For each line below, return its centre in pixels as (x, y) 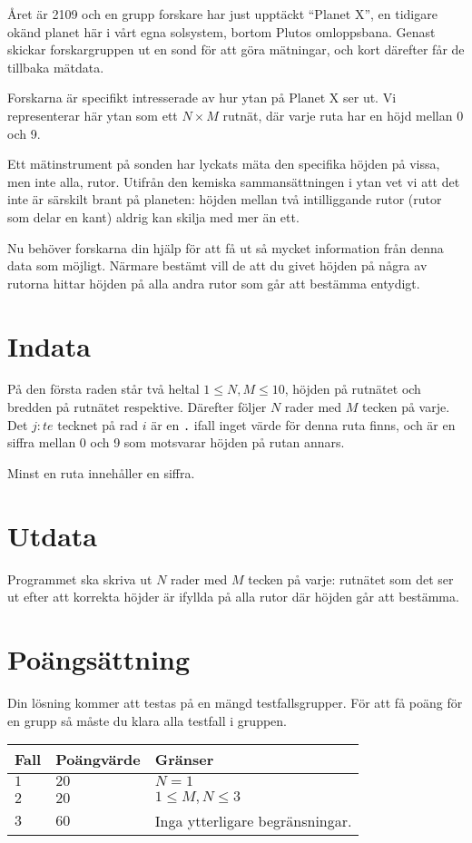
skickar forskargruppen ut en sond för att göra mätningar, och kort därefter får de (236, 49)
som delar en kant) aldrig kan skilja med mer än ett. (153, 216)
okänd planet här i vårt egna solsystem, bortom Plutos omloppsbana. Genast (221, 31)
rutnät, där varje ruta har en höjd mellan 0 (343, 115)
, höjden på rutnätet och (353, 389)
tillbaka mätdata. (56, 67)
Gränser (184, 760)
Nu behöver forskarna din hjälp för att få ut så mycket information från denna (226, 247)
